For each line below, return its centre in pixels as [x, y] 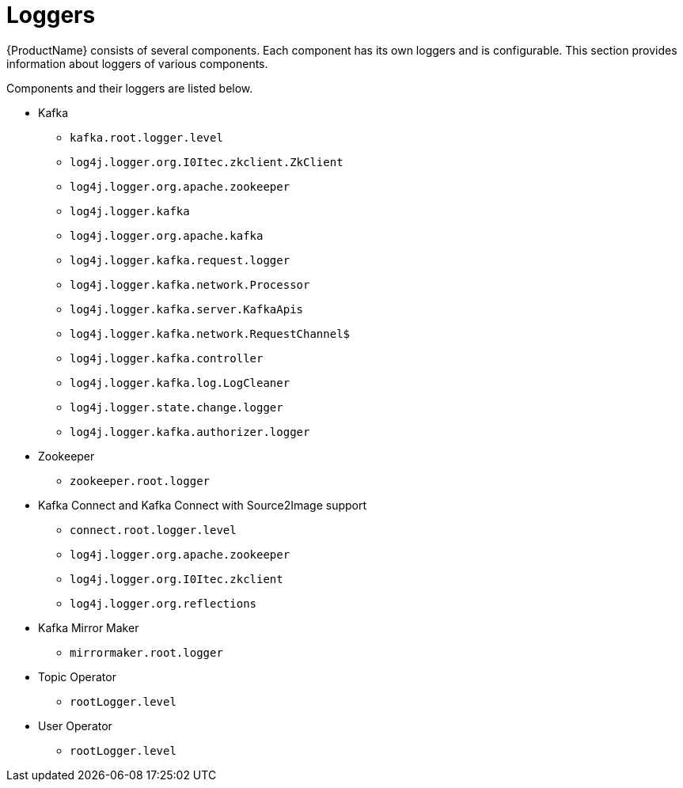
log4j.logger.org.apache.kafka [167, 235]
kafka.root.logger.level [146, 137]
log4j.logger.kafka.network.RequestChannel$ [210, 333]
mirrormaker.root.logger [146, 652]
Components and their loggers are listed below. [130, 88]
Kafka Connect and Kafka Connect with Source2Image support [203, 505]
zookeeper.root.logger [140, 481]
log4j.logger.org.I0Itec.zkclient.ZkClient [207, 162]
